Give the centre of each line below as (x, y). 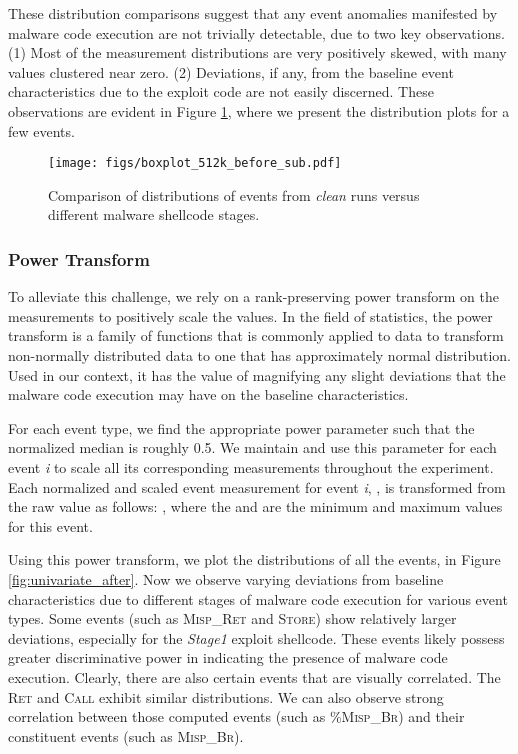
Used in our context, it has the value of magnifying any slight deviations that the (257, 374)
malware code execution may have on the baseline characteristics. (208, 394)
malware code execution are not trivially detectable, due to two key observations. (256, 32)
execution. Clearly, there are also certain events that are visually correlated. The (254, 676)
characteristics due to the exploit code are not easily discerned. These (221, 91)
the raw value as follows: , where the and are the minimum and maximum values (255, 506)
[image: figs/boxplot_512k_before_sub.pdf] (195, 163)
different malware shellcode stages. (154, 214)
